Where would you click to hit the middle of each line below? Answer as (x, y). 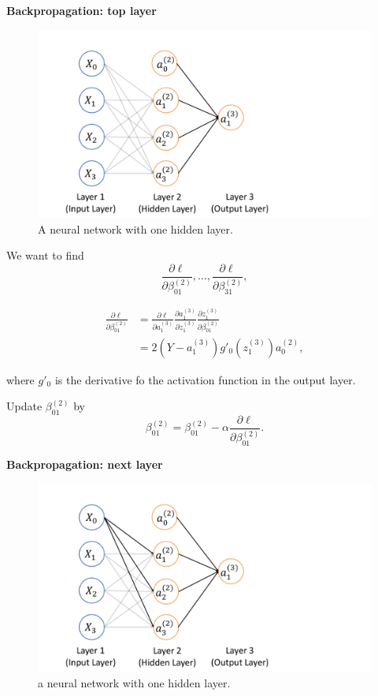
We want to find (45, 255)
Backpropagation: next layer (85, 464)
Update (24, 406)
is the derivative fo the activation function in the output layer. (205, 379)
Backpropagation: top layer (82, 10)
